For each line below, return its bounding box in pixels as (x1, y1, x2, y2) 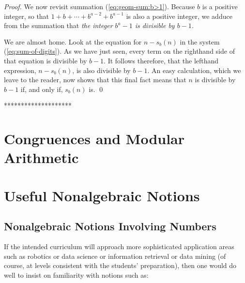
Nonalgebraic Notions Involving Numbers (4, 219, 216, 234)
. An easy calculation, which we (147, 65, 241, 75)
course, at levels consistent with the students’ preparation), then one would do (4, 260, 237, 270)
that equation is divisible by (4, 55, 87, 65)
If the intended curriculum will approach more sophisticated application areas (4, 241, 234, 252)
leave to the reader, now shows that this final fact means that (4, 74, 186, 85)
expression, (4, 65, 36, 75)
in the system (180, 36, 220, 46)
